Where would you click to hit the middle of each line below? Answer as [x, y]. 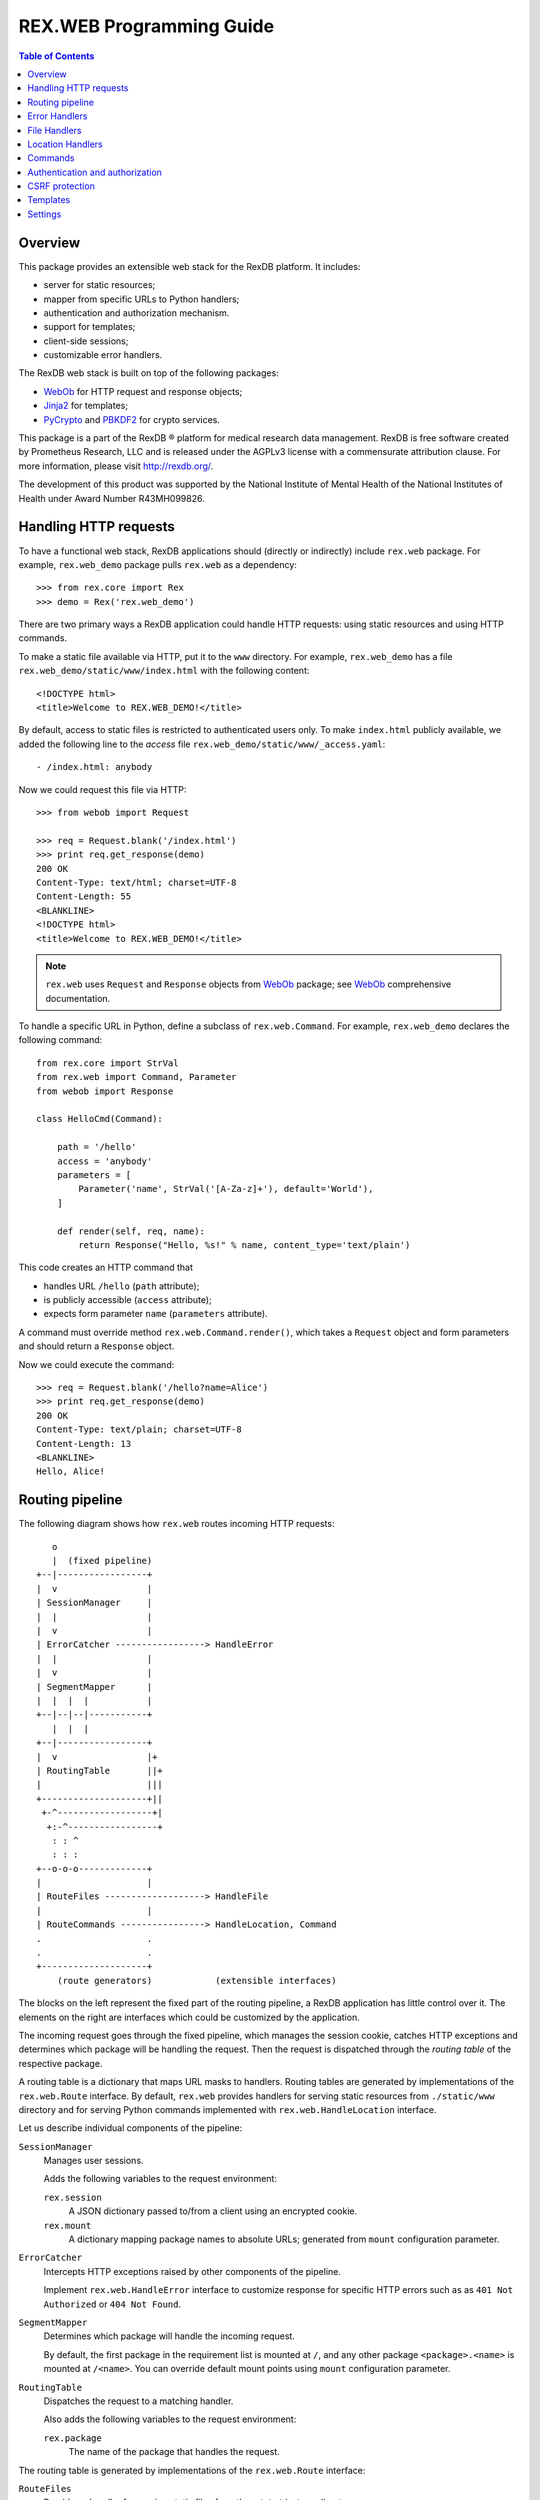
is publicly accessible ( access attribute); [127, 1300]
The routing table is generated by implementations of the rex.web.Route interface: [192, 2470]
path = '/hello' [96, 1147]
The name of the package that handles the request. [174, 2452]
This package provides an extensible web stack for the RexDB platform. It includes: [189, 266]
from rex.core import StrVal [107, 1063]
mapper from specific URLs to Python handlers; [141, 299]
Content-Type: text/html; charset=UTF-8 [136, 882]
